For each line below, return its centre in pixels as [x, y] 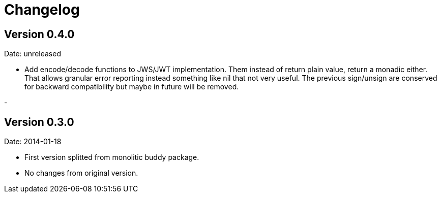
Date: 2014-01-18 [33, 142]
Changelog [42, 10]
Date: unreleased [33, 54]
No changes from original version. [81, 173]
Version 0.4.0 [39, 34]
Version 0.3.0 [39, 122]
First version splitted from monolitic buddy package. [112, 157]
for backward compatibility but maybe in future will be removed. [132, 87]
